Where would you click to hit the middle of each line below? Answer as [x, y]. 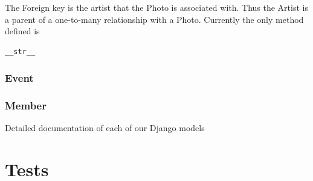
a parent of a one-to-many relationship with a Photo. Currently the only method [154, 19]
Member [26, 106]
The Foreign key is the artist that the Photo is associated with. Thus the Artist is [156, 7]
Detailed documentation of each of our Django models [105, 128]
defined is [22, 31]
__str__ [20, 51]
